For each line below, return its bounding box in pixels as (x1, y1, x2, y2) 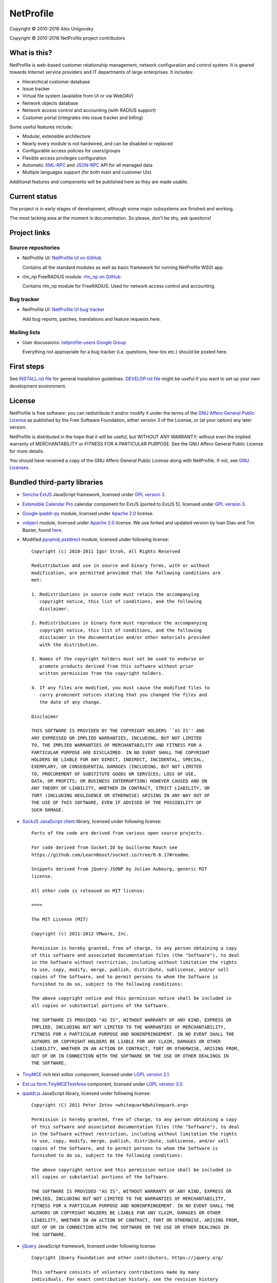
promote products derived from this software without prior (39, 663, 194, 669)
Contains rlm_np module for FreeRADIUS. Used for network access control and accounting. (22, 283, 215, 289)
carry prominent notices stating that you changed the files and (39, 692, 207, 698)
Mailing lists (9, 328, 41, 336)
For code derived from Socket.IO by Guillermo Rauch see (31, 845, 178, 850)
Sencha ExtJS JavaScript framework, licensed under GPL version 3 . (22, 492, 166, 498)
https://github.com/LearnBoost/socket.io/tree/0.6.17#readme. (31, 852, 191, 858)
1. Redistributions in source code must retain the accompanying (31, 591, 200, 597)
